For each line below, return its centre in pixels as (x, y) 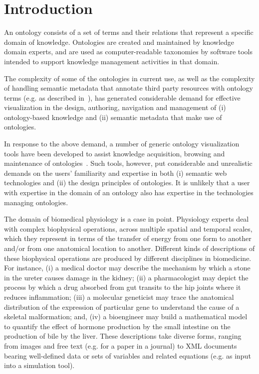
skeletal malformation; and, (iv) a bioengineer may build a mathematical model (126, 316)
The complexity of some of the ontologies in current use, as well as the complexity (129, 78)
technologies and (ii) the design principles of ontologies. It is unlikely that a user (127, 183)
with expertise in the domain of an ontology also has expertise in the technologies (129, 192)
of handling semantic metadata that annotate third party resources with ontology (129, 88)
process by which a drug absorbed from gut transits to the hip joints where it (123, 287)
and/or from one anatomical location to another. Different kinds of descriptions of (129, 248)
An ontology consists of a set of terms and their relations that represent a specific (129, 32)
